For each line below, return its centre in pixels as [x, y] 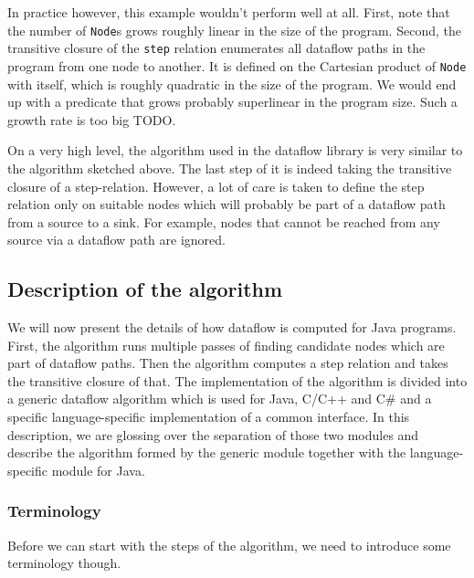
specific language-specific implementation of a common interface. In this [209, 417]
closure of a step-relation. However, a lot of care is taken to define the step [216, 186]
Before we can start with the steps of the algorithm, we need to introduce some [229, 545]
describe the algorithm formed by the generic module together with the [207, 452]
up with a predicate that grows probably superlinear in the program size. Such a [232, 102]
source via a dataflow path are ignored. [116, 240]
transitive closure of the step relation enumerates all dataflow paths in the [216, 48]
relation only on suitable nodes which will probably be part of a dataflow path [226, 204]
